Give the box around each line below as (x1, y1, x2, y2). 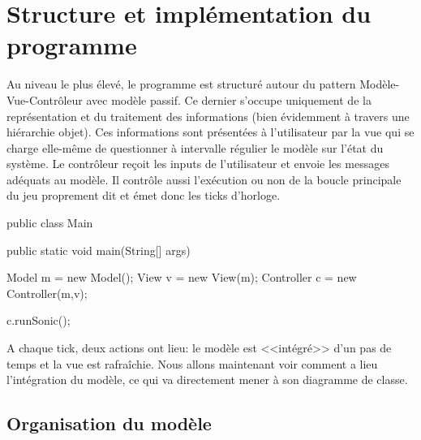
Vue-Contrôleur (6, 91, 83, 108)
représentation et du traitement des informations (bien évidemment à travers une (6, 107, 410, 124)
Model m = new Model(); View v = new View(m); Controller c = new (6, 269, 357, 286)
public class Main (6, 214, 93, 231)
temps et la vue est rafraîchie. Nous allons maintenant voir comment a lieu (6, 355, 378, 372)
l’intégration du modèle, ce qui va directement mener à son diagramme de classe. (6, 371, 408, 388)
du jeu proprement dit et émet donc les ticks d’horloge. (6, 187, 281, 204)
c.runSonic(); (6, 312, 71, 329)
